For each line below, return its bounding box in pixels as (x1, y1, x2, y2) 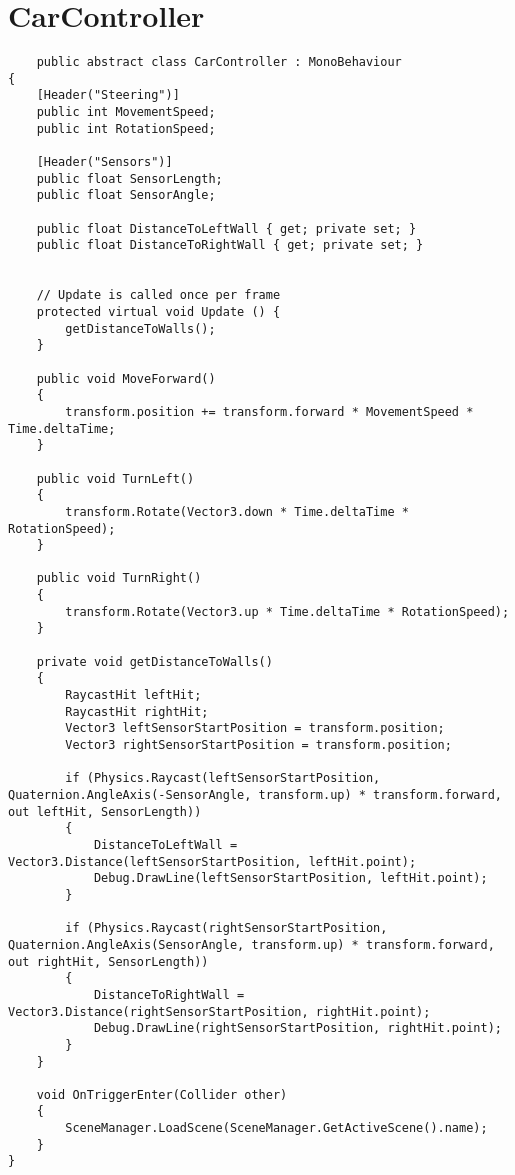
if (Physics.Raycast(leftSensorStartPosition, (65, 771, 381, 786)
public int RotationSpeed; (36, 121, 216, 136)
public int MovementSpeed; (36, 105, 216, 120)
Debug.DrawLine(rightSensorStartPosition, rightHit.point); (93, 1021, 502, 1036)
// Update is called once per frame (36, 288, 281, 303)
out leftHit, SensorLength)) (8, 804, 202, 819)
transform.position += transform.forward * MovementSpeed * (65, 404, 474, 419)
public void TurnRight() (36, 571, 202, 586)
